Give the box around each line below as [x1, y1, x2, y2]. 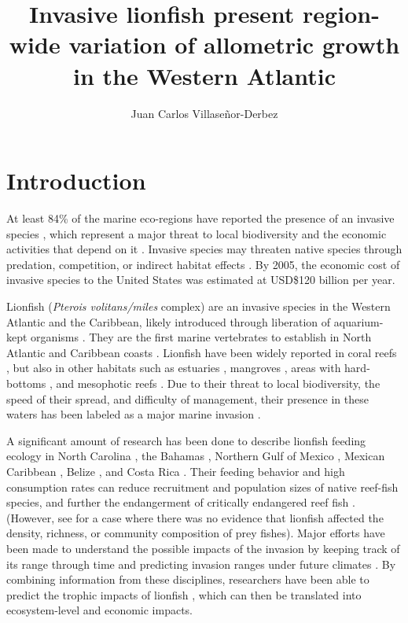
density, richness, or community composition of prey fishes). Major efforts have [6, 525, 385, 541]
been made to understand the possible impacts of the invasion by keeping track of [6, 540, 400, 556]
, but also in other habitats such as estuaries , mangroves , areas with [6, 359, 341, 376]
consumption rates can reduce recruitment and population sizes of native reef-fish [6, 478, 399, 495]
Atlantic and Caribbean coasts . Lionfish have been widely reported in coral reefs [6, 344, 397, 360]
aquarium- [333, 313, 384, 330]
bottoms [6, 374, 46, 391]
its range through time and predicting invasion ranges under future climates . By [6, 555, 396, 572]
